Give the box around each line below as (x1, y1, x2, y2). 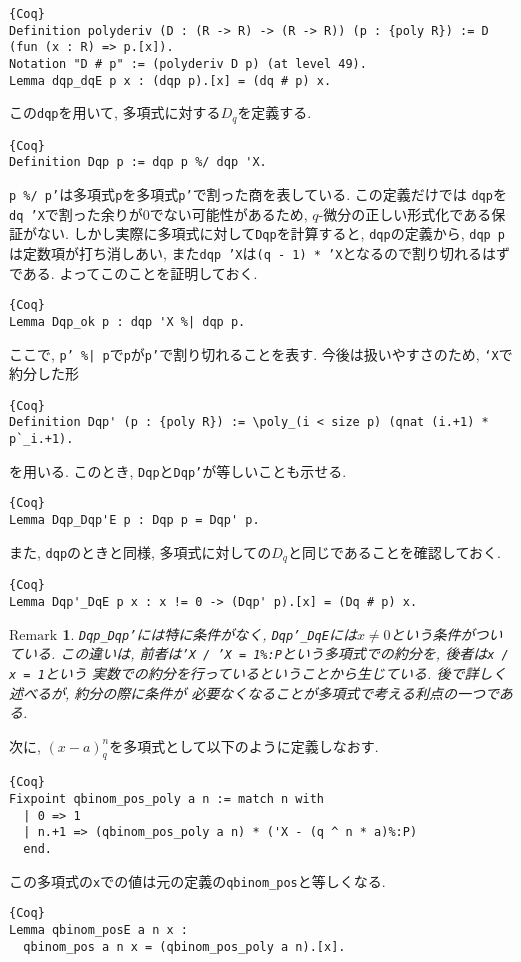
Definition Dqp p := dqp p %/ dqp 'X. (9, 155, 267, 170)
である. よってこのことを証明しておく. (9, 262, 258, 283)
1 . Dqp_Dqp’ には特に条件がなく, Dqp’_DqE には (62, 623, 357, 644)
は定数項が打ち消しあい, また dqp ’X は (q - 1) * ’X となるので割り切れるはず (9, 243, 511, 264)
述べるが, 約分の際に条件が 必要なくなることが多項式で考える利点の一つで (9, 682, 499, 703)
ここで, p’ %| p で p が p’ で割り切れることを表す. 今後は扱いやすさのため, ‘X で (9, 343, 513, 364)
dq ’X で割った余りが (9, 203, 143, 224)
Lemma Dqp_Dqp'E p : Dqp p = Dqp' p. (9, 513, 260, 528)
